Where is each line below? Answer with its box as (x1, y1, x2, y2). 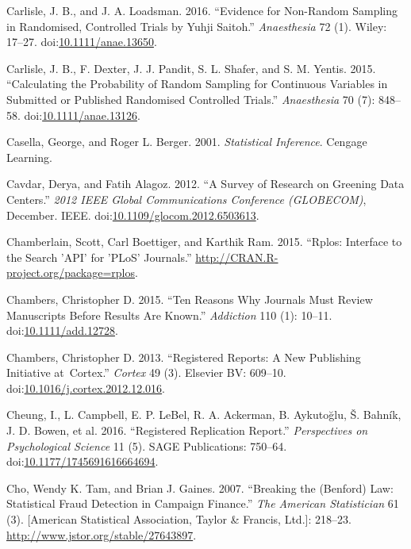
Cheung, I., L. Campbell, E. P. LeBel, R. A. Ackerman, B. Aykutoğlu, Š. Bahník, (6, 406, 401, 423)
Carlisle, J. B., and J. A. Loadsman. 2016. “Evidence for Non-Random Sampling (6, 2, 398, 18)
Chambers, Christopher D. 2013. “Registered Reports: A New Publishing (6, 348, 361, 365)
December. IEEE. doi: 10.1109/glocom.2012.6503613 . (6, 206, 259, 223)
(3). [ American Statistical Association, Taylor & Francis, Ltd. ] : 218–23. (6, 511, 351, 528)
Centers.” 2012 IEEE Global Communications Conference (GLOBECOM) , (6, 190, 367, 207)
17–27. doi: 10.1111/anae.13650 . (6, 33, 157, 50)
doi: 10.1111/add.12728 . (6, 322, 118, 339)
